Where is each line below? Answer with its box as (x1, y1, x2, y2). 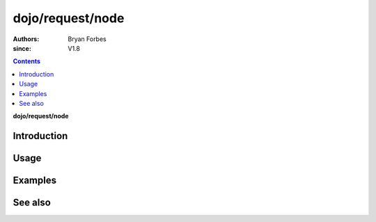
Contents (13, 57, 41, 65)
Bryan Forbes (68, 35, 107, 43)
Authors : (13, 35, 40, 43)
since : (13, 44, 31, 52)
